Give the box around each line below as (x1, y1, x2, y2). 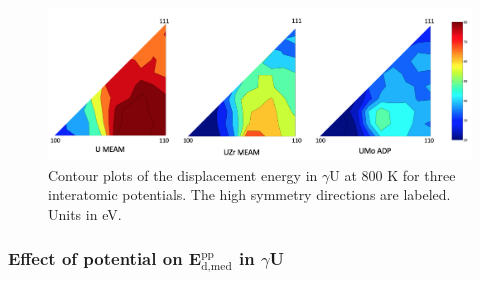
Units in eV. (48, 203, 122, 224)
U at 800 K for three (329, 164, 456, 185)
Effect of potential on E (8, 246, 202, 271)
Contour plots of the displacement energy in (48, 164, 318, 185)
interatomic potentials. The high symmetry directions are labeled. (48, 184, 451, 205)
